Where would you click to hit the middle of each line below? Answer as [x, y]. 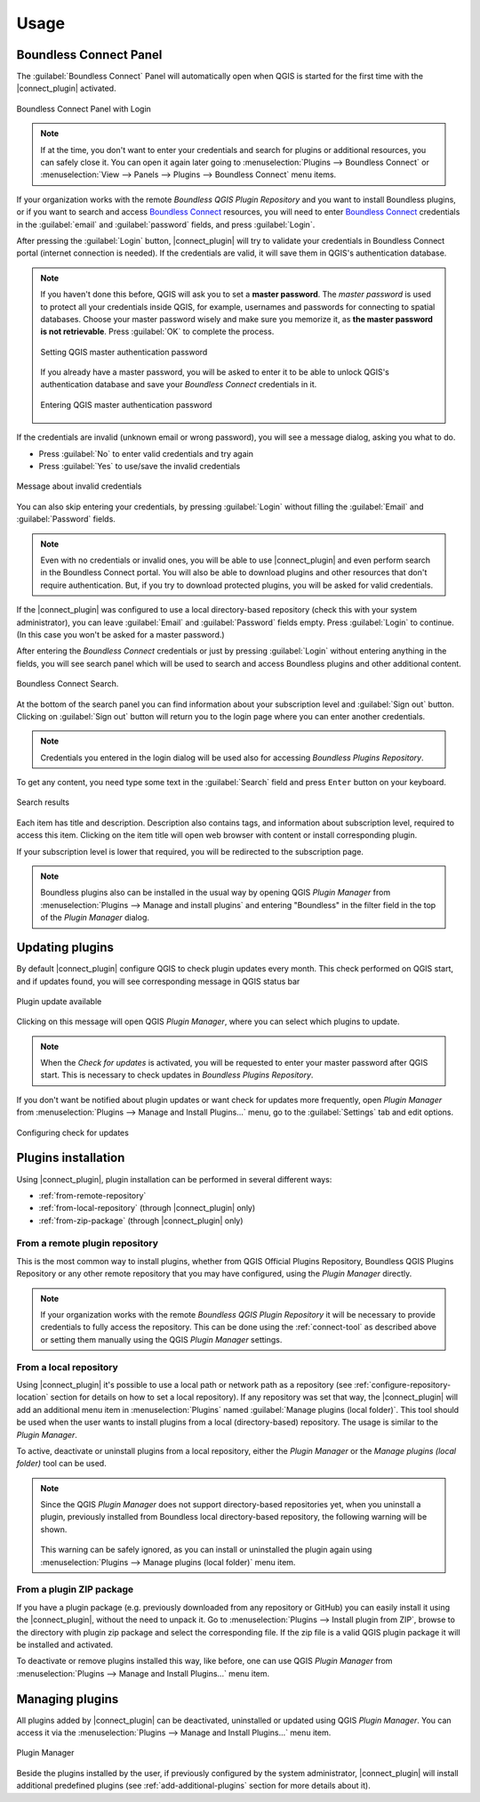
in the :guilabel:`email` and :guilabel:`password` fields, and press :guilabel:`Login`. [166, 224]
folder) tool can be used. [61, 1464]
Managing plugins [68, 1699]
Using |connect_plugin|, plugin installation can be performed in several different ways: [174, 1179]
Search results [43, 802]
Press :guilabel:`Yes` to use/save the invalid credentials [140, 467]
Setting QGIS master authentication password [124, 352]
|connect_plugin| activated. [66, 88]
